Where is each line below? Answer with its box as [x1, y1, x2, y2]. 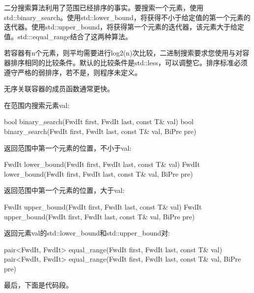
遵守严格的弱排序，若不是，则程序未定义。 [4, 67, 141, 77]
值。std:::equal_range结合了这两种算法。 [4, 31, 132, 41]
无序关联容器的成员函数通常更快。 [4, 83, 114, 94]
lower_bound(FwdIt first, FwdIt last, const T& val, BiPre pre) [4, 168, 193, 179]
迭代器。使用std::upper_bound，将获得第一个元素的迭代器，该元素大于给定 [4, 22, 245, 32]
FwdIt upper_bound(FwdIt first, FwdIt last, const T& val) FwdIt [4, 201, 202, 212]
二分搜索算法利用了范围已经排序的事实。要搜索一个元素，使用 [4, 2, 203, 12]
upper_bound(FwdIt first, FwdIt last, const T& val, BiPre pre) [4, 211, 195, 221]
